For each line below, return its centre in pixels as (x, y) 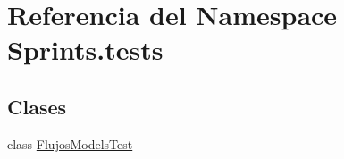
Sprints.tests (85, 50)
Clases (37, 106)
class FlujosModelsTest (70, 143)
